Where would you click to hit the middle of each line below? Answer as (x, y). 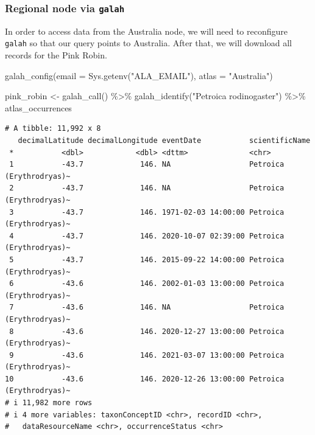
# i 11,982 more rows (49, 403)
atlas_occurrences (38, 107)
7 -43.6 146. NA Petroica (147, 308)
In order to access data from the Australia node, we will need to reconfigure (146, 31)
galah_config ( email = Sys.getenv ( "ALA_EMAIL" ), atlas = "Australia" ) (139, 75)
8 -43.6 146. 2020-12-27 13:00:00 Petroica (147, 331)
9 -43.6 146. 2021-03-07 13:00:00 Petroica (147, 355)
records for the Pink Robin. (56, 55)
